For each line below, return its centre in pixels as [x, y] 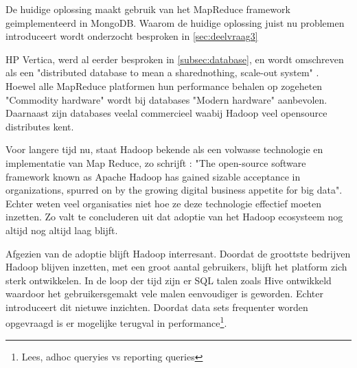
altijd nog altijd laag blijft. [62, 230]
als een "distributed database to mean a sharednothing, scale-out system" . [162, 72]
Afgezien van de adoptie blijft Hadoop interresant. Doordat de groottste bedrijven [178, 253]
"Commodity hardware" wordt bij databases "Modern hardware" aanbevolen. [166, 99]
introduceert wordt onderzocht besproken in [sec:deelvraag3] [132, 36]
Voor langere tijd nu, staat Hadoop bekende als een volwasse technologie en [164, 149]
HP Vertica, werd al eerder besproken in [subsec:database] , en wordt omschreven [175, 59]
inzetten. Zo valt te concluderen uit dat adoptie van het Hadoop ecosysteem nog [174, 217]
